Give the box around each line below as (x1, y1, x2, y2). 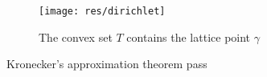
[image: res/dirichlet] (39, 6, 166, 17)
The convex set (39, 28, 113, 45)
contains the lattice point (126, 28, 251, 45)
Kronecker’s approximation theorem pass (6, 55, 207, 72)
